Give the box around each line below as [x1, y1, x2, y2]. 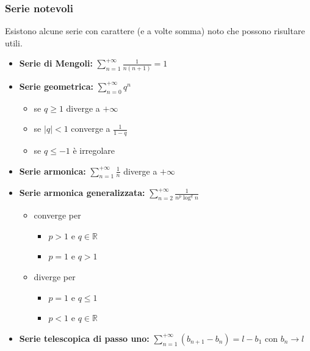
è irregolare [73, 143, 115, 156]
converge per [34, 209, 81, 222]
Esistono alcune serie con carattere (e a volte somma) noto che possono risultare [5, 24, 305, 37]
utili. [5, 36, 23, 49]
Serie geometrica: [19, 79, 94, 92]
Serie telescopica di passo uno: [19, 331, 150, 344]
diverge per [34, 270, 76, 283]
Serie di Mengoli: [19, 57, 93, 70]
